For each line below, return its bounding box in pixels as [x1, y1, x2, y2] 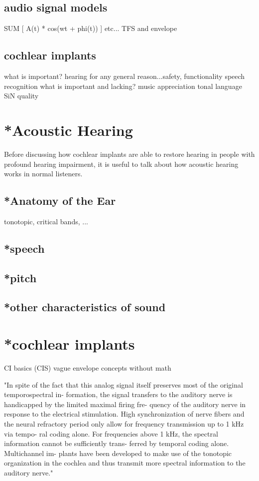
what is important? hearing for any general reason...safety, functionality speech [4, 71, 245, 81]
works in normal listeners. [4, 168, 83, 179]
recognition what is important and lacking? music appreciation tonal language [4, 80, 242, 91]
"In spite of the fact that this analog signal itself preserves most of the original [4, 379, 243, 390]
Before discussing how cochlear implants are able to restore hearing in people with [4, 148, 255, 159]
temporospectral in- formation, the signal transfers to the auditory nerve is [4, 389, 233, 400]
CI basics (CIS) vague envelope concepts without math [4, 362, 171, 373]
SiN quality [4, 90, 39, 101]
